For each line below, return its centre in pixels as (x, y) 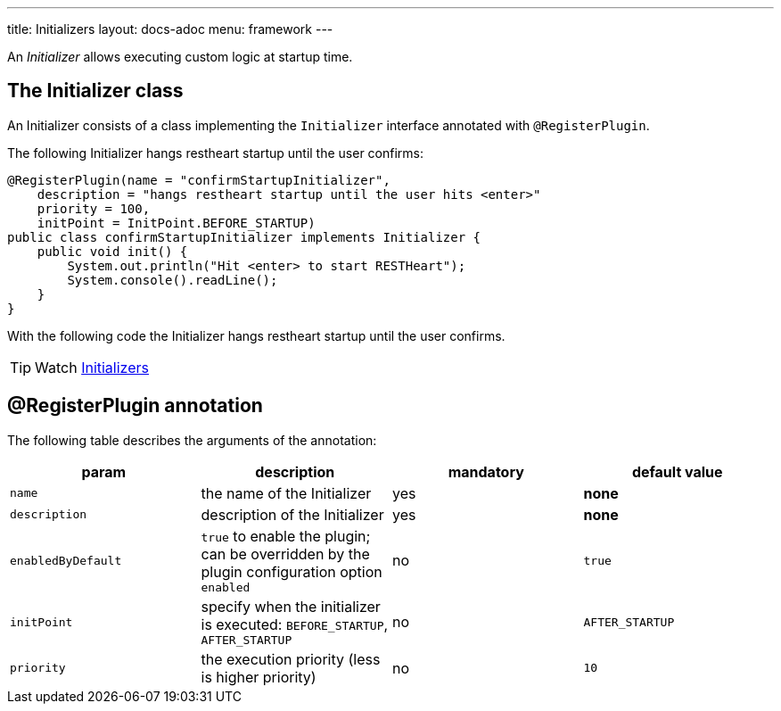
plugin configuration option (292, 571)
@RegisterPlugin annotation (135, 406)
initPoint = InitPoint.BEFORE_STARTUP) (176, 223)
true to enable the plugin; (286, 536)
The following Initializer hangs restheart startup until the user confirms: (216, 153)
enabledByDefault (66, 560)
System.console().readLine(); (173, 280)
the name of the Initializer (286, 493)
